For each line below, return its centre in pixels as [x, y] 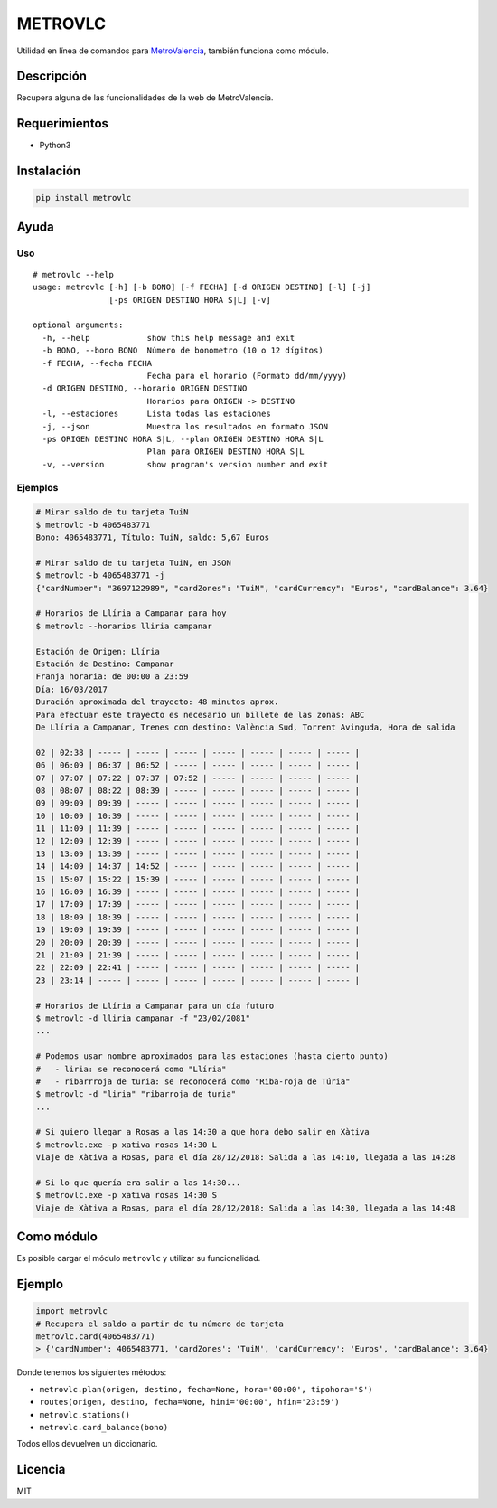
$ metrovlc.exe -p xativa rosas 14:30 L [126, 1145]
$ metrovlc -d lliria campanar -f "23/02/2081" [143, 1018]
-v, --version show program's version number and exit [185, 464]
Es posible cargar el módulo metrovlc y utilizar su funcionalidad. [139, 1258]
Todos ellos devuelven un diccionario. [87, 1444]
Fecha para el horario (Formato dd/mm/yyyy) [247, 376]
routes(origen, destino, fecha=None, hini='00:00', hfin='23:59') [190, 1402]
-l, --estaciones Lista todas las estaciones [156, 414]
